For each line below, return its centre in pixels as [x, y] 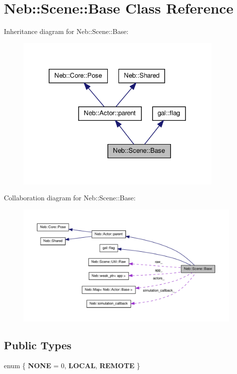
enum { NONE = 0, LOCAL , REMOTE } [72, 365]
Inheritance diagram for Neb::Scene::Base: [66, 31]
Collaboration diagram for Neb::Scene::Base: [70, 198]
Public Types [38, 345]
